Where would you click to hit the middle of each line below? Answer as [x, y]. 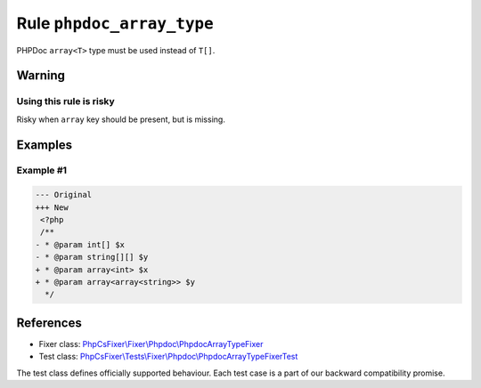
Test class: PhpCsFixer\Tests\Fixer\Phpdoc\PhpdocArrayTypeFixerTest [168, 357]
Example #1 [41, 171]
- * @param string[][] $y [92, 257]
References [49, 323]
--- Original [64, 195]
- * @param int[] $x [80, 244]
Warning [41, 76]
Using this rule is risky [65, 101]
